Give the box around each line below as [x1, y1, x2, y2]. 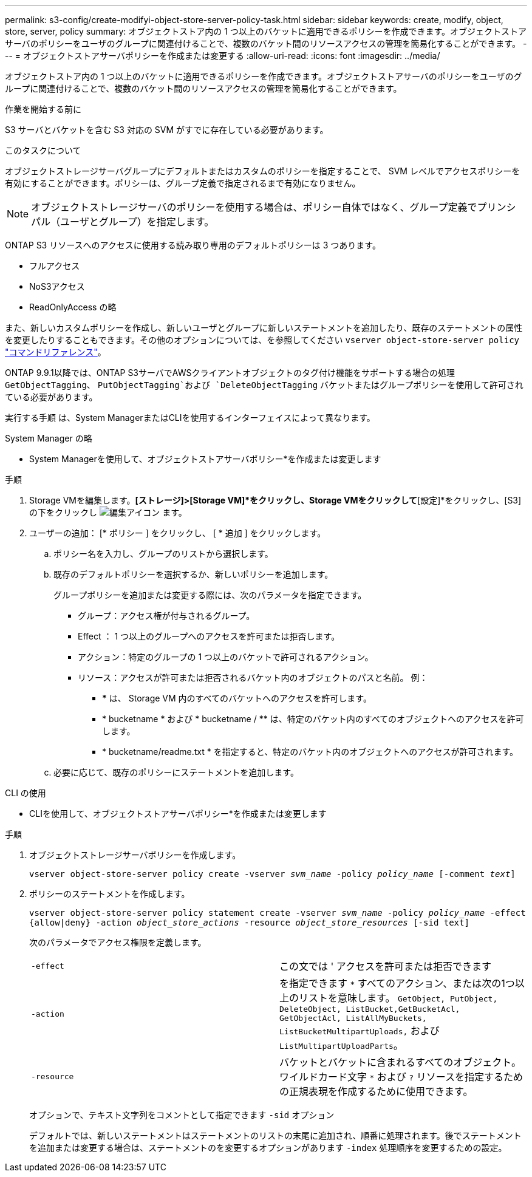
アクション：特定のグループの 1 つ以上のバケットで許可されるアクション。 [78, 652, 373, 662]
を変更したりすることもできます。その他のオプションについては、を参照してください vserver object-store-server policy [5, 335, 520, 345]
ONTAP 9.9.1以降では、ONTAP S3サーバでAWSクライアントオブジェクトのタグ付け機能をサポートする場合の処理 [5, 367, 455, 378]
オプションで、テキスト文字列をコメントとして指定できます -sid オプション [29, 1110, 335, 1120]
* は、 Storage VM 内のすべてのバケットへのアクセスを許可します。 [102, 693, 372, 703]
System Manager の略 [5, 433, 92, 443]
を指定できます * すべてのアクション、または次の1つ [279, 977, 515, 989]
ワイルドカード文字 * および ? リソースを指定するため [279, 1071, 523, 1083]
